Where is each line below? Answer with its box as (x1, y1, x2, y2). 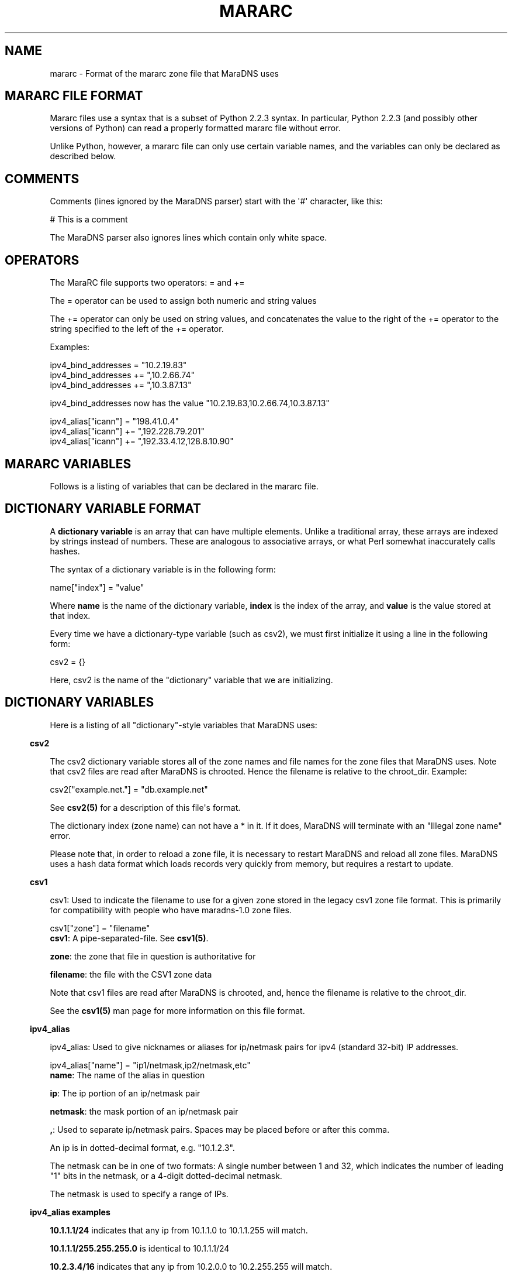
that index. (50, 610, 91, 621)
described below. (50, 151, 116, 162)
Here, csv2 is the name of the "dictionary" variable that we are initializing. (50, 674, 333, 685)
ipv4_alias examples (30, 1207, 110, 1217)
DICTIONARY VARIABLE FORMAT (5, 501, 202, 516)
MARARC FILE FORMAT (5, 88, 143, 104)
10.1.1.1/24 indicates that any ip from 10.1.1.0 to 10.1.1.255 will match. (50, 1225, 308, 1235)
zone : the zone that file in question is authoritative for (50, 951, 256, 961)
